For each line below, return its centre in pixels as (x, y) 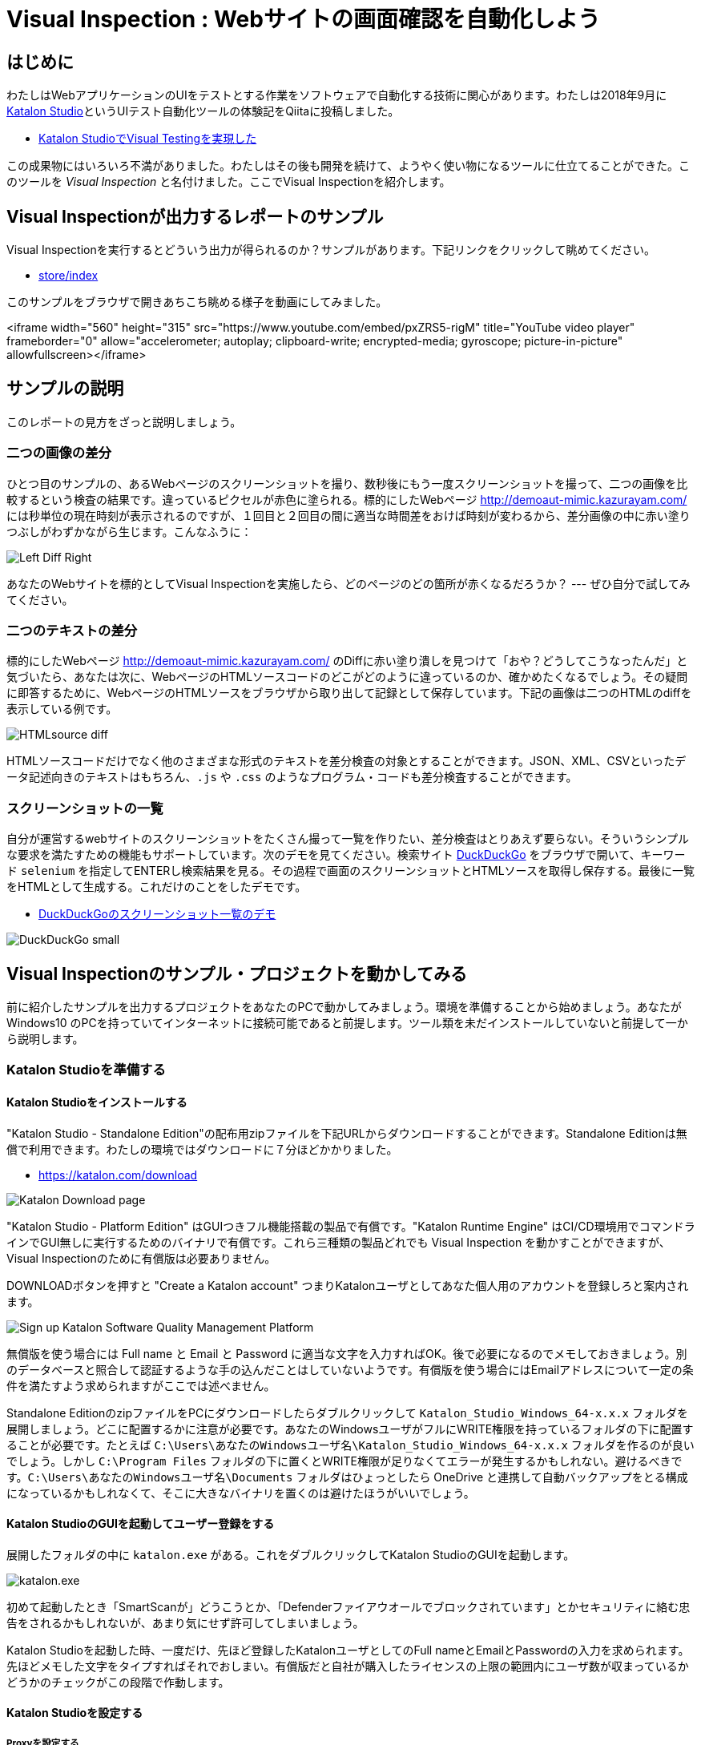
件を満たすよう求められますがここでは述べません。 (141, 1385)
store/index (68, 276)
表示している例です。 (62, 709)
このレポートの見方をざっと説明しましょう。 (124, 421)
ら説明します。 (45, 1038)
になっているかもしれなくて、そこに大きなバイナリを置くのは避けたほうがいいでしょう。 (241, 1493)
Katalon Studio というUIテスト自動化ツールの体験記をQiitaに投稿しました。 (203, 111)
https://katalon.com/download (118, 1175)
